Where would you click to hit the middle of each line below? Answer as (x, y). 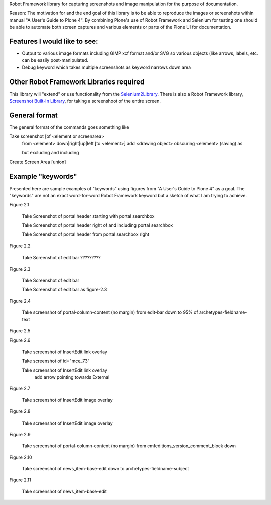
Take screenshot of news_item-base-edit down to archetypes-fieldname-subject (105, 469)
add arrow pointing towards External (72, 377)
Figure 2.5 (20, 331)
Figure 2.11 (20, 480)
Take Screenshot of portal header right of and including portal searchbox (97, 225)
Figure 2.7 (20, 389)
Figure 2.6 (20, 340)
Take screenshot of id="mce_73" (56, 361)
